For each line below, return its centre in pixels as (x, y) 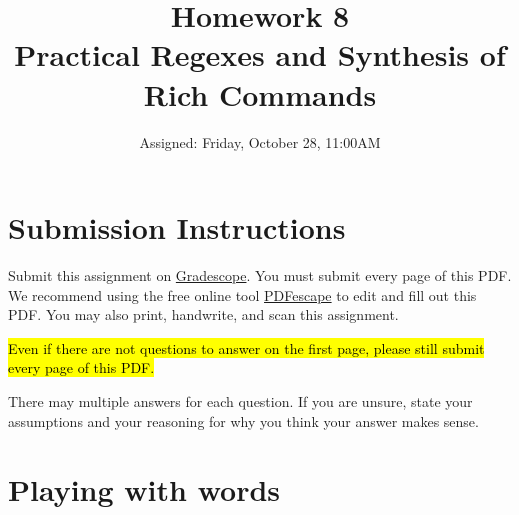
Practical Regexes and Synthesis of (260, 54)
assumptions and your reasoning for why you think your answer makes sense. (243, 420)
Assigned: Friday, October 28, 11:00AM (260, 141)
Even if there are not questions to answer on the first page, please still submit (246, 347)
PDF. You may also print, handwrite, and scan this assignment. (203, 314)
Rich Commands (260, 93)
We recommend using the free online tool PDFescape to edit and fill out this (242, 294)
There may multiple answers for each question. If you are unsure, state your (240, 401)
